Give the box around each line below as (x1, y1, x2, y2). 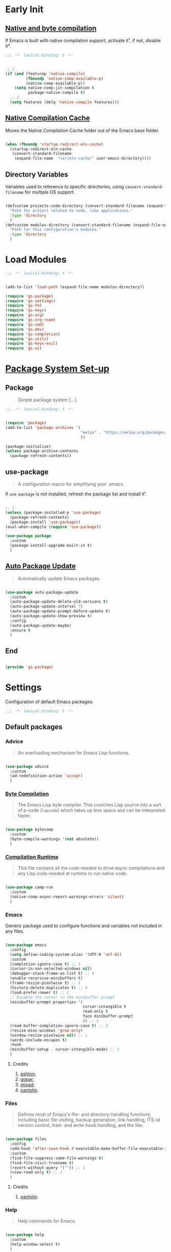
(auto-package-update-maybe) (10, 623, 72, 628)
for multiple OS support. (24, 189, 75, 195)
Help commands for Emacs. (17, 1218, 76, 1224)
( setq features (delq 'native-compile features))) (10, 100, 120, 105)
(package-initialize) (5, 444, 51, 449)
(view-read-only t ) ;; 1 (10, 1170, 63, 1175)
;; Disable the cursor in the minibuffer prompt (10, 995, 115, 1000)
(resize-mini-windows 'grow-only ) (10, 1028, 83, 1033)
